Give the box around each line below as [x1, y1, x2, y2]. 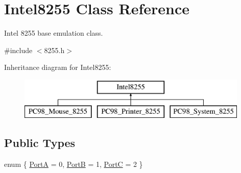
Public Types [4, 135, 76, 151]
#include [4, 44, 33, 55]
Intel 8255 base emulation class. [4, 28, 103, 38]
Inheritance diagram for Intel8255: [4, 62, 111, 72]
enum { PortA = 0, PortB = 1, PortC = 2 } [4, 159, 143, 169]
